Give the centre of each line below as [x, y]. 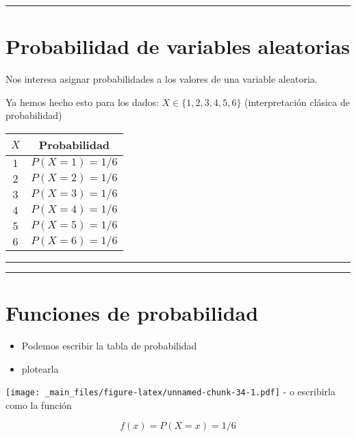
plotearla [40, 368]
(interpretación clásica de [297, 102]
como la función [39, 405]
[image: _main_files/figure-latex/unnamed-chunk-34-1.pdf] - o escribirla [170, 392]
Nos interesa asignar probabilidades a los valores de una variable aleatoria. [162, 79]
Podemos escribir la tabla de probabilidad [109, 346]
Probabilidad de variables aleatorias [178, 46]
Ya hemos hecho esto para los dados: [82, 102]
